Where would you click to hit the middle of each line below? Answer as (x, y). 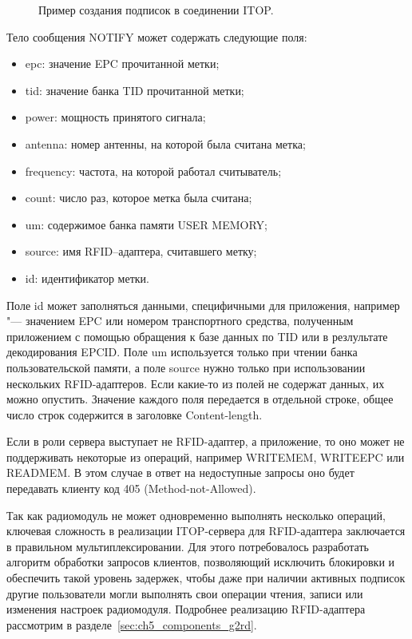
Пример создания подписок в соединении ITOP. (156, 10)
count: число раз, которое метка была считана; (139, 198)
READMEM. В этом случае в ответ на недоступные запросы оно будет (180, 472)
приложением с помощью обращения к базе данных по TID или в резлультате (197, 336)
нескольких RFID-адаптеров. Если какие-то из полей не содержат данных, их (196, 383)
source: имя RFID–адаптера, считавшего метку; (141, 251)
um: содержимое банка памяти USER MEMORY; (147, 224)
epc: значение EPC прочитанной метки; (122, 64)
